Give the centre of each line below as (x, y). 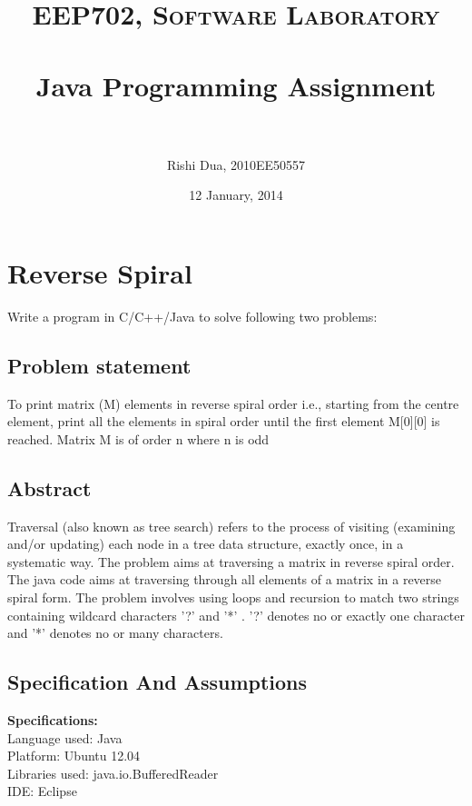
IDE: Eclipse (42, 791)
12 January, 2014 (236, 195)
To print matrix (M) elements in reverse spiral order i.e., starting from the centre (233, 403)
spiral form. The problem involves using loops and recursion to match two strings (233, 597)
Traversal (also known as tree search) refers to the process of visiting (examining (231, 526)
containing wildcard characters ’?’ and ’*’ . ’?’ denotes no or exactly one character (236, 615)
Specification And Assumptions (157, 682)
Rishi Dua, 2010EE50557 (236, 164)
